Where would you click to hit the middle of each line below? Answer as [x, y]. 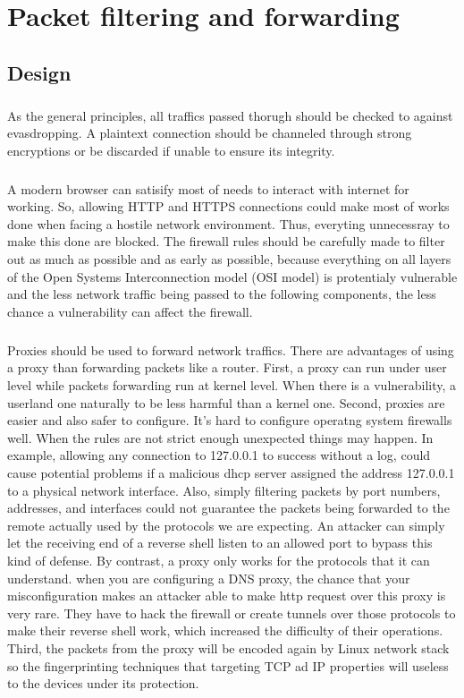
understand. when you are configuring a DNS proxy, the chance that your [209, 578]
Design [39, 72]
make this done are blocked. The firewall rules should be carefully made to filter [226, 241]
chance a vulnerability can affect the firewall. [130, 311]
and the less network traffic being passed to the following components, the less [222, 294]
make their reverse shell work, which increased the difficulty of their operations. [225, 630]
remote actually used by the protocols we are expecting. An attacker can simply [226, 525]
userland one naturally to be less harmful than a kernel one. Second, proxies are [226, 402]
